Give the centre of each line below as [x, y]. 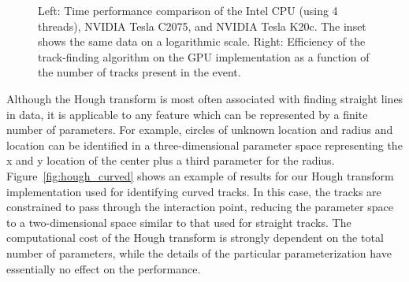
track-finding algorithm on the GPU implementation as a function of [204, 56]
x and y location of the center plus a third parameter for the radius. [171, 160]
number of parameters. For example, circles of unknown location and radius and [200, 130]
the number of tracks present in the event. [139, 72]
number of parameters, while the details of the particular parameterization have [199, 252]
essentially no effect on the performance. [104, 268]
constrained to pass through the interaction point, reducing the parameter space [200, 207]
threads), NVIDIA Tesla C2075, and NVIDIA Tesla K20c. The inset [202, 26]
